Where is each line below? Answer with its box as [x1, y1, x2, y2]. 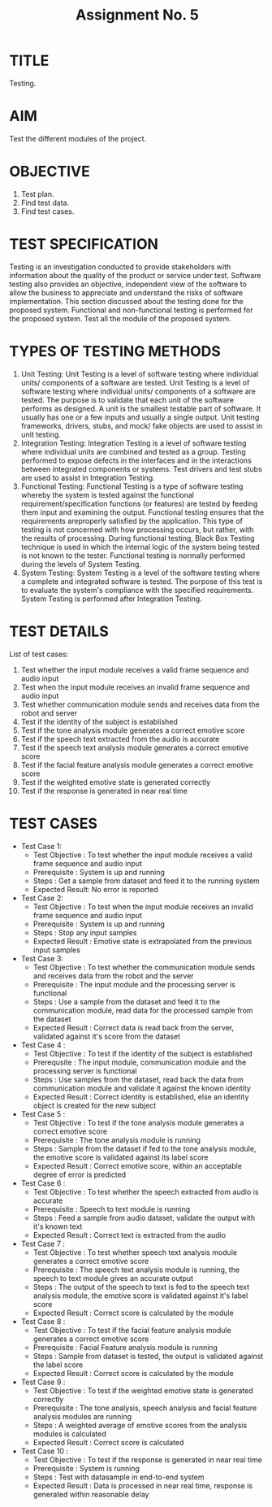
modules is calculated [32, 1429, 106, 1439]
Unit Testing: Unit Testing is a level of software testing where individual [20, 368, 259, 379]
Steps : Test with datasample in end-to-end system [32, 1472, 205, 1482]
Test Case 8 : [20, 1316, 66, 1326]
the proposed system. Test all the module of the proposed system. [9, 313, 232, 323]
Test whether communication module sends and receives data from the [20, 699, 261, 709]
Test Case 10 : [20, 1446, 68, 1456]
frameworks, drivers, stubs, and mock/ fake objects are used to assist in [20, 420, 263, 430]
